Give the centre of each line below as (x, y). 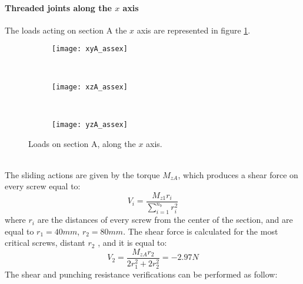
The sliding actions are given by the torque (82, 174)
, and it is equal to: (132, 243)
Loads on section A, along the (82, 143)
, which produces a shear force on (238, 174)
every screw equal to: (43, 186)
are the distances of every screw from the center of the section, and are (165, 220)
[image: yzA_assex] (90, 124)
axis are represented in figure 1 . (194, 30)
